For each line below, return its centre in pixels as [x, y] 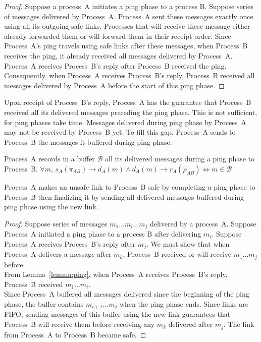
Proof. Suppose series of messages [56, 223]
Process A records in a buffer [49, 159]
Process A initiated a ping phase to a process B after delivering [103, 234]
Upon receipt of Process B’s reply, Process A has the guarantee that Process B [128, 102]
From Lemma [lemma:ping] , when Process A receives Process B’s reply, [116, 274]
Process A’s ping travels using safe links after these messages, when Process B [126, 46]
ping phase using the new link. [51, 207]
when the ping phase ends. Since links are [184, 304]
